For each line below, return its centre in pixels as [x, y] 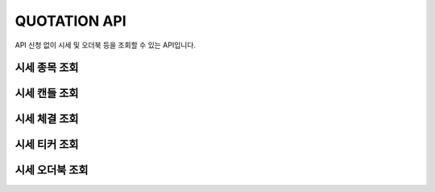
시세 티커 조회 [47, 145]
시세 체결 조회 [47, 119]
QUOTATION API [70, 21]
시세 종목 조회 [47, 68]
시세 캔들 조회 [47, 94]
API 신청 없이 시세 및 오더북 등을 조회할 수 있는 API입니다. [106, 45]
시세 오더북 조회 [52, 170]
